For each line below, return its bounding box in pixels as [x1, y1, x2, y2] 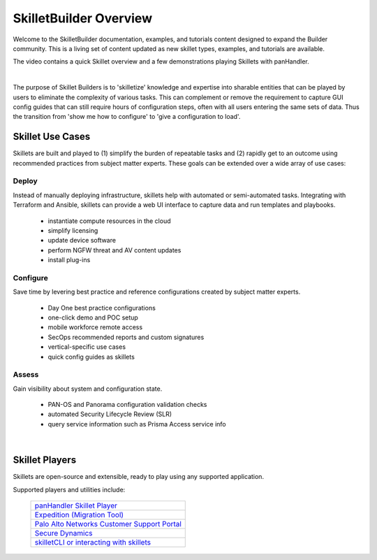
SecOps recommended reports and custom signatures [47, 333, 205, 341]
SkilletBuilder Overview [13, 10, 153, 26]
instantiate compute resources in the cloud [47, 217, 171, 225]
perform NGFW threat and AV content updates [47, 245, 182, 254]
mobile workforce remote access [47, 323, 143, 331]
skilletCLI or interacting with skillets [34, 537, 151, 547]
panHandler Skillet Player [34, 501, 118, 510]
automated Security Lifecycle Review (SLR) [47, 410, 172, 419]
